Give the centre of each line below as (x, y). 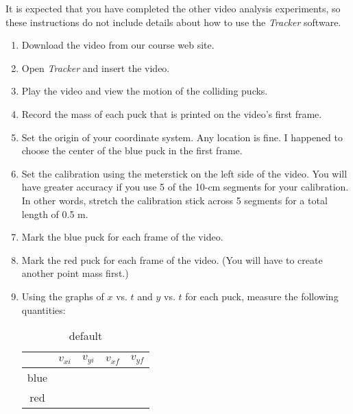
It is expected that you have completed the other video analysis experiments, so (173, 8)
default (86, 336)
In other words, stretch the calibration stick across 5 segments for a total (174, 200)
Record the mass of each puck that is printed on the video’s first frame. (172, 113)
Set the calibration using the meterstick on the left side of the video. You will (184, 173)
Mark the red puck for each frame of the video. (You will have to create (172, 259)
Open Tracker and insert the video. (96, 68)
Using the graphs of (63, 296)
